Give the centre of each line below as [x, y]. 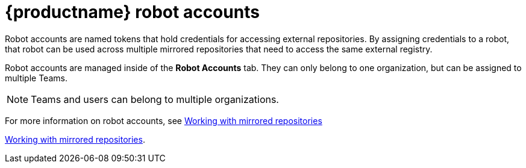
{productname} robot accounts [132, 12]
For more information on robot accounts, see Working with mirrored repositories [164, 120]
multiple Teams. [36, 78]
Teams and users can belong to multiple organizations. [155, 99]
